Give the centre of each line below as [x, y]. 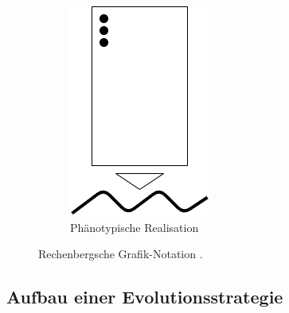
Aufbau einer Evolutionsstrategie [145, 297]
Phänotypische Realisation [135, 227]
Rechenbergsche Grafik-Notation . [121, 254]
